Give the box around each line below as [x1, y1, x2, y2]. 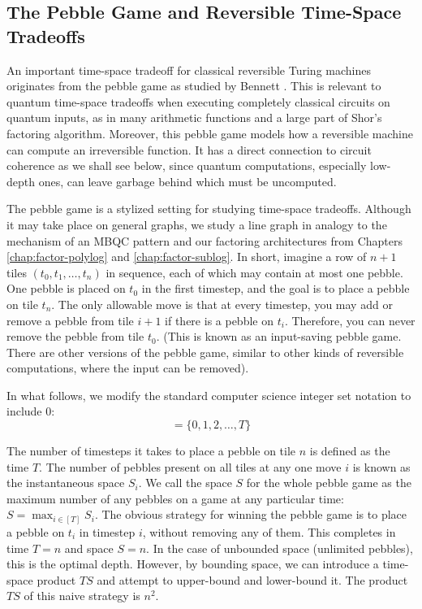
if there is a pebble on [165, 311, 273, 328]
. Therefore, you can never [284, 311, 416, 328]
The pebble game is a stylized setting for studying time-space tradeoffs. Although [6, 200, 411, 217]
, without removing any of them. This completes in [142, 523, 396, 540]
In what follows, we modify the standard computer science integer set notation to [6, 386, 411, 403]
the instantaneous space [6, 474, 125, 491]
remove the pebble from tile [6, 328, 144, 345]
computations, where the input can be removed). [6, 359, 249, 376]
